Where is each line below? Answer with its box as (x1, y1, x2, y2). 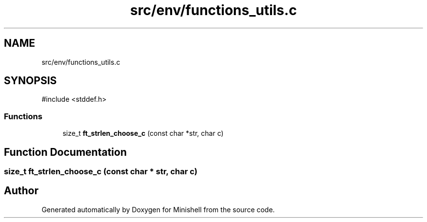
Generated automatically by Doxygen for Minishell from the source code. (41, 205, 275, 214)
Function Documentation (4, 146, 127, 158)
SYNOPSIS (4, 74, 57, 87)
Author (4, 185, 39, 197)
